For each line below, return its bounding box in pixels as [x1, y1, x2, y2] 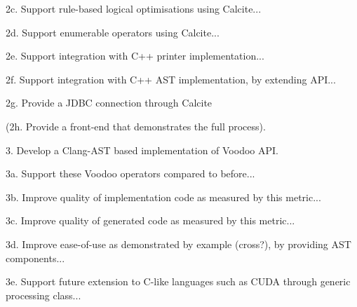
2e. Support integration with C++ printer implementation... [6, 48, 264, 63]
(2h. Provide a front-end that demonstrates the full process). [6, 118, 266, 133]
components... [6, 250, 65, 265]
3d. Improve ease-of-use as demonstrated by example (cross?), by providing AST [6, 236, 351, 251]
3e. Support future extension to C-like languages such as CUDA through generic [6, 274, 351, 289]
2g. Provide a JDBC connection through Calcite [6, 95, 213, 110]
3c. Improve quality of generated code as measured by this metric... [6, 213, 295, 228]
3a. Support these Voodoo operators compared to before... [6, 166, 255, 181]
